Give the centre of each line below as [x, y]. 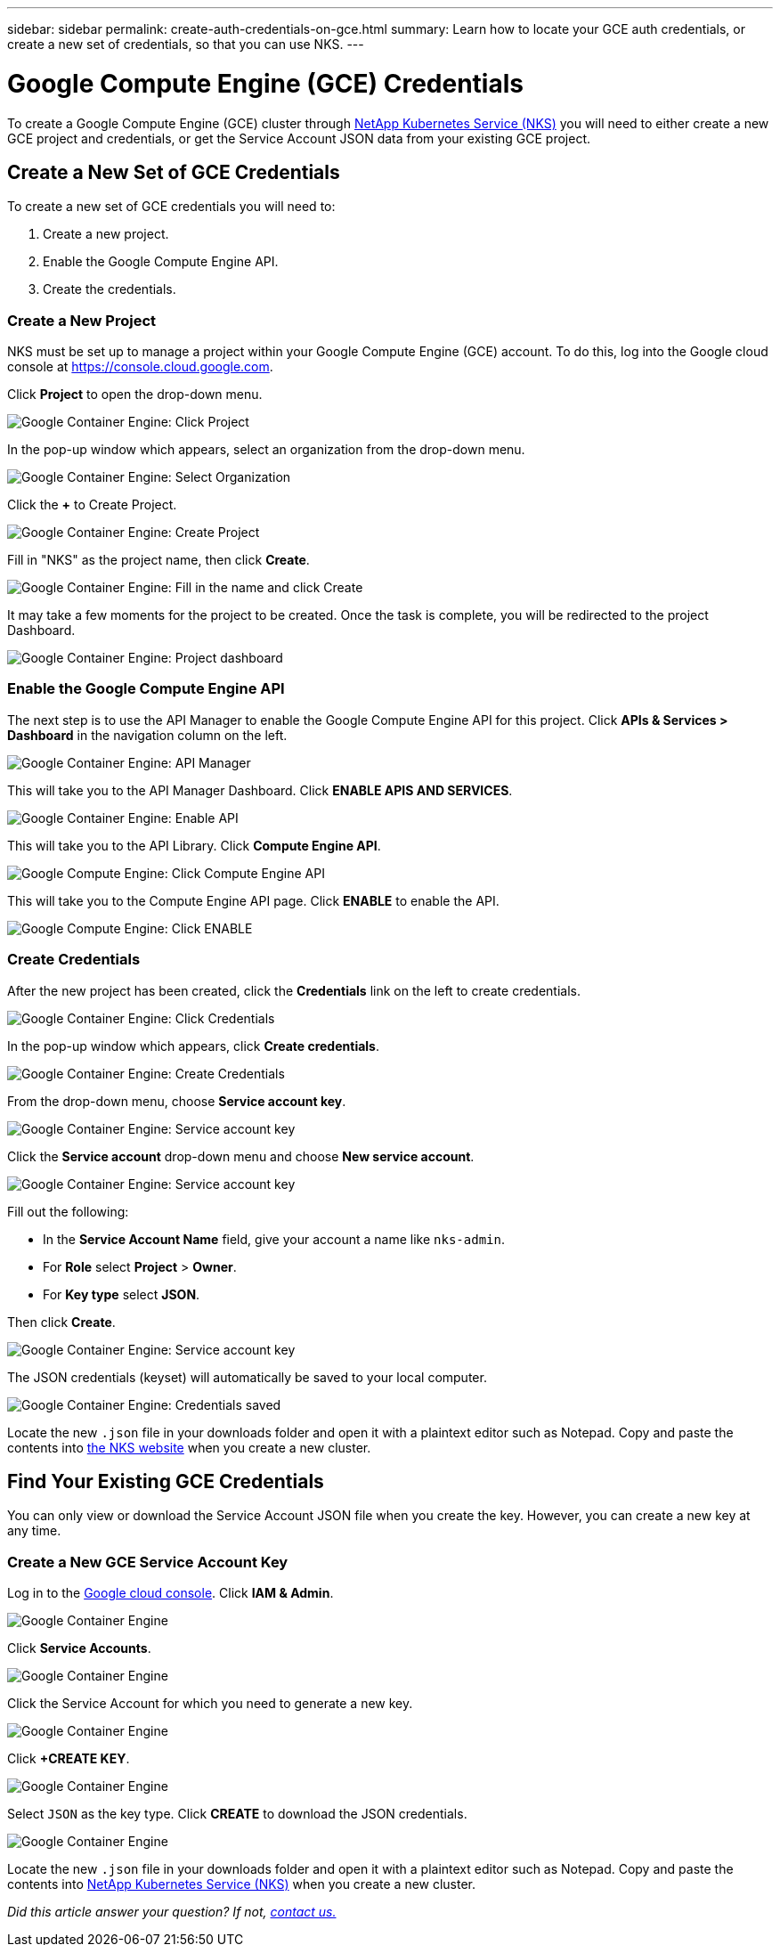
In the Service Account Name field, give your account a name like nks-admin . [274, 1239]
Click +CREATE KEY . [69, 1759]
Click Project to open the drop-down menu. [135, 395]
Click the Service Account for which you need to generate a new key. [210, 1704]
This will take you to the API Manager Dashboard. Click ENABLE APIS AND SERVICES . [260, 790]
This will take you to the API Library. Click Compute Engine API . [194, 845]
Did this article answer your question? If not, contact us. [172, 1912]
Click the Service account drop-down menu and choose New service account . [241, 1156]
